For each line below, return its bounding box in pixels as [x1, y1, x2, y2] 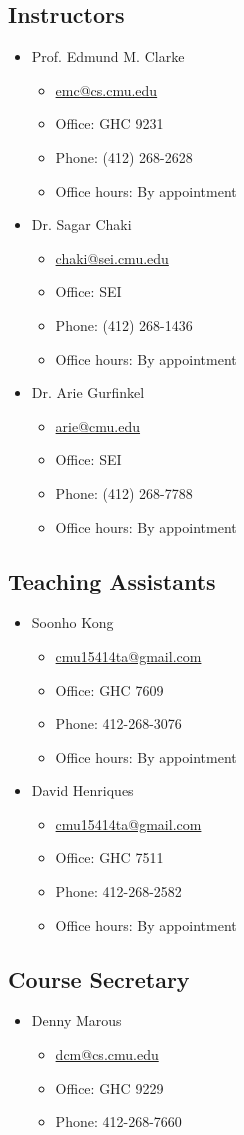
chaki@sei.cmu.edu [55, 247, 169, 268]
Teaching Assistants [8, 565, 216, 596]
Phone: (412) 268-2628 [55, 146, 193, 167]
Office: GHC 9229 [55, 1077, 164, 1098]
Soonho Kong [31, 612, 114, 633]
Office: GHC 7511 [55, 847, 164, 868]
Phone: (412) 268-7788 [55, 482, 193, 503]
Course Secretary [8, 963, 190, 994]
